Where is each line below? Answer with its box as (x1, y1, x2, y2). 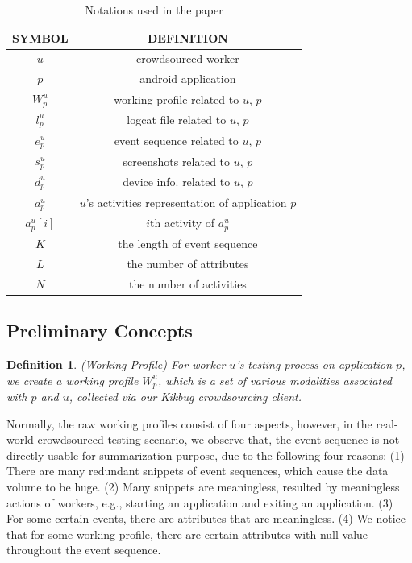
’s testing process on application (235, 356, 393, 373)
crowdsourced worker (136, 50, 239, 67)
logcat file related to (127, 111, 227, 128)
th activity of (150, 214, 215, 231)
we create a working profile (6, 371, 139, 388)
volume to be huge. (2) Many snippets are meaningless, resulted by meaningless (6, 478, 400, 495)
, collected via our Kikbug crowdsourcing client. (69, 388, 302, 405)
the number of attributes (127, 255, 249, 271)
